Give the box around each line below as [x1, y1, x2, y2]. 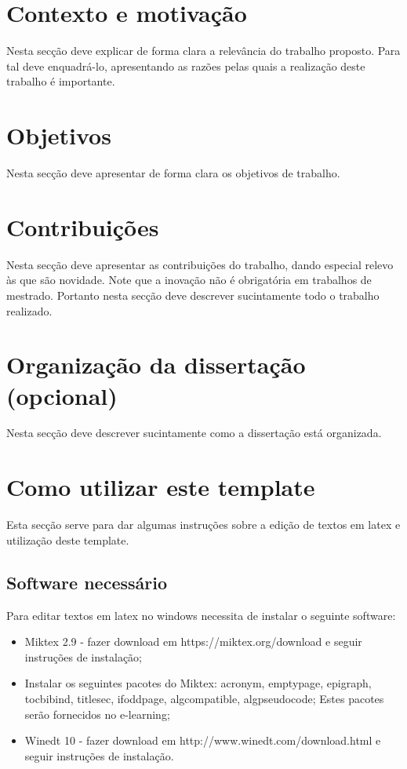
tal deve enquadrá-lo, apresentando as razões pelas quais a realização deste [6, 57, 365, 74]
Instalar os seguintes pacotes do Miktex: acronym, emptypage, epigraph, [24, 675, 372, 691]
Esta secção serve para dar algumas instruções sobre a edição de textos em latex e [6, 516, 401, 533]
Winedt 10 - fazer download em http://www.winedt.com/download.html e [24, 732, 381, 749]
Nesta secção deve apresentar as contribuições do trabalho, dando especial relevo [6, 256, 394, 272]
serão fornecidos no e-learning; [24, 705, 170, 722]
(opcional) [6, 379, 118, 411]
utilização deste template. [6, 531, 129, 548]
